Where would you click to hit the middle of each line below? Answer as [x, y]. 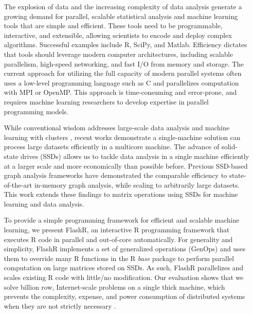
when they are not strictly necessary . [60, 305]
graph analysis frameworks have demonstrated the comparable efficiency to [116, 175]
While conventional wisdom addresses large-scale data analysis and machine [117, 128]
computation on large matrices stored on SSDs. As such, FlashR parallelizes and [124, 268]
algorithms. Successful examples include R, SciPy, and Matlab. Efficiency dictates [126, 44]
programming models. [36, 111]
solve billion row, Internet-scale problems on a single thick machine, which [115, 287]
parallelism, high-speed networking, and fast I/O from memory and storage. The [124, 63]
